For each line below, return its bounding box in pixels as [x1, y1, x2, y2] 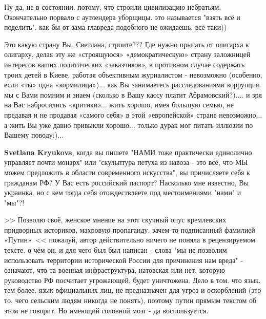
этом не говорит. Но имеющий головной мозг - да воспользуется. [4, 305, 209, 315]
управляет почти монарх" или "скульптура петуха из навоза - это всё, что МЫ [4, 157, 248, 167]
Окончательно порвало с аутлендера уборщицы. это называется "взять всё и [4, 11, 240, 22]
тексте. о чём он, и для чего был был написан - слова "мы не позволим [4, 245, 227, 255]
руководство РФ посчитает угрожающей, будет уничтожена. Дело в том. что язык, [4, 274, 261, 285]
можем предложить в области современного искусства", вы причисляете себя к [4, 166, 250, 177]
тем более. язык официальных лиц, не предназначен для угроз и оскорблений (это [4, 285, 261, 295]
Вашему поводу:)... [4, 129, 64, 140]
